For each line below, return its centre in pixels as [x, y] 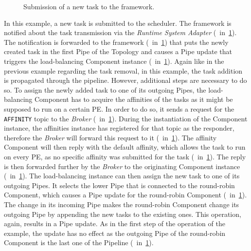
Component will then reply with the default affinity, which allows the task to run [125, 147]
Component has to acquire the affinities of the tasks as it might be [134, 99]
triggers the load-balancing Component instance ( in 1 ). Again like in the [114, 61]
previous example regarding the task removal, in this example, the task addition [123, 70]
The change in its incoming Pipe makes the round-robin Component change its [122, 204]
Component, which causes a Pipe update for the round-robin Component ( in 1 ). [125, 195]
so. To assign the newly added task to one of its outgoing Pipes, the [105, 89]
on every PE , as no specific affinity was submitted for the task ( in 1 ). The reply [125, 156]
